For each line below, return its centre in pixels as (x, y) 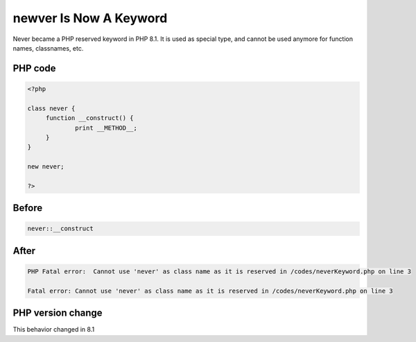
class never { (51, 108)
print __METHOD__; (106, 128)
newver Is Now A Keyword (90, 18)
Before (28, 208)
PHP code (34, 68)
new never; (46, 167)
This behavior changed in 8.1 (54, 330)
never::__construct (60, 229)
